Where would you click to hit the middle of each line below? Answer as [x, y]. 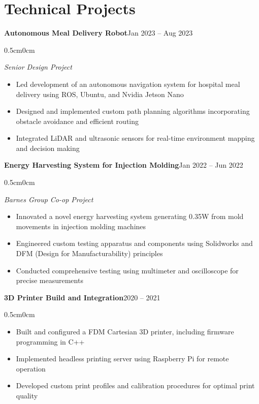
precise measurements [50, 280]
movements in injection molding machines [81, 226]
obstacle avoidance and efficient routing [77, 121]
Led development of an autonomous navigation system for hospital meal [128, 84]
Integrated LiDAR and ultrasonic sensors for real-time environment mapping [135, 138]
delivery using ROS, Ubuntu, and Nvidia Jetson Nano [100, 94]
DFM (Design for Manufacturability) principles [89, 253]
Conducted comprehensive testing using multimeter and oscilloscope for [127, 270]
